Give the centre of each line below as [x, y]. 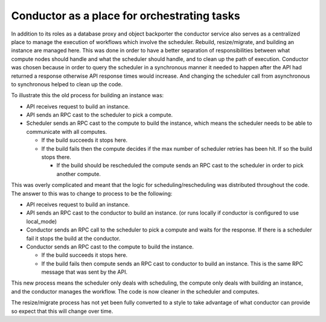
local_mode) [42, 221]
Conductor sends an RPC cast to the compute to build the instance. [110, 247]
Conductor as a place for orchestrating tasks [126, 16]
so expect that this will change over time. [62, 311]
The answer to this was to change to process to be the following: [92, 194]
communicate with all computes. [67, 131]
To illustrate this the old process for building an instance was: [88, 95]
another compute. [78, 174]
